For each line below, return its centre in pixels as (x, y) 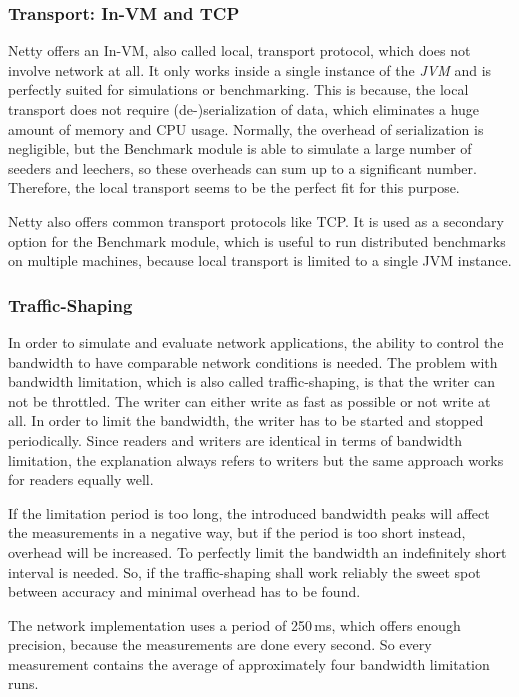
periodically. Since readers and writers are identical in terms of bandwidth (235, 439)
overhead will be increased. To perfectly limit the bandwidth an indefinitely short (257, 551)
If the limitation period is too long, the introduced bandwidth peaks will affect (249, 512)
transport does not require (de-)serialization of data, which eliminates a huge (244, 109)
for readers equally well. (81, 479)
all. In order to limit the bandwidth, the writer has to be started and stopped (246, 420)
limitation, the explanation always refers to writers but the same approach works (256, 459)
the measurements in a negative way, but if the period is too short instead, (237, 532)
